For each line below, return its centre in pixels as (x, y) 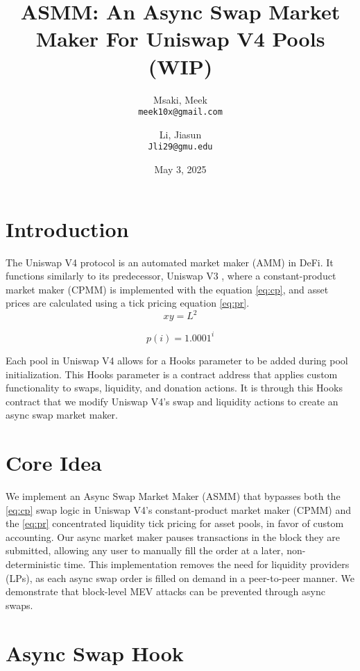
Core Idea (54, 463)
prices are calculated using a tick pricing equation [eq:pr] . (128, 303)
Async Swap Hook (95, 653)
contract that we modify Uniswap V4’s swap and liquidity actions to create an (172, 401)
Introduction (67, 228)
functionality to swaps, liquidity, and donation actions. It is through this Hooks (174, 388)
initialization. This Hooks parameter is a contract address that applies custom (172, 374)
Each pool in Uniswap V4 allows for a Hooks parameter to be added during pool (177, 360)
